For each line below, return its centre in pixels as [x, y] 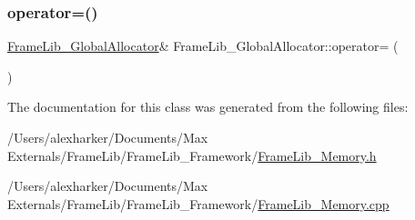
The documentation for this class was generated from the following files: [208, 107]
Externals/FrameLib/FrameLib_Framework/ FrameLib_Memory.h [192, 155]
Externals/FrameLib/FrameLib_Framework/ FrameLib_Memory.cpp [198, 203]
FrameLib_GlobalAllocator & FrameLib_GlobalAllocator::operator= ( [203, 46]
